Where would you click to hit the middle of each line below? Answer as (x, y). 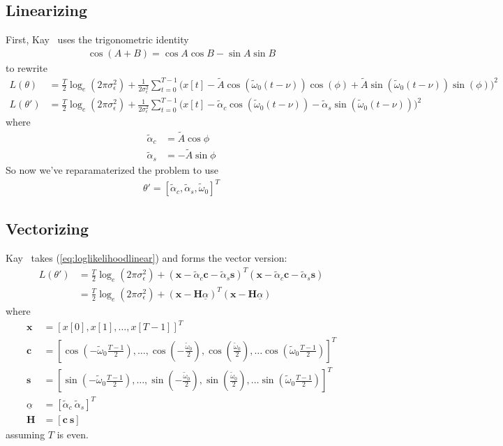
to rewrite (27, 67)
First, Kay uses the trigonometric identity (97, 39)
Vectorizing (47, 229)
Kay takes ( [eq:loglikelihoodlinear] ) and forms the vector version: (147, 258)
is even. (73, 434)
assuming (25, 434)
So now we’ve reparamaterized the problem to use (112, 169)
